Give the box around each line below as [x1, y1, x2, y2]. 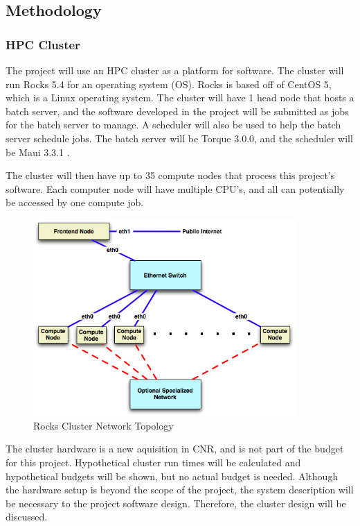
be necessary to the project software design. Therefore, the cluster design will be [6, 495, 346, 510]
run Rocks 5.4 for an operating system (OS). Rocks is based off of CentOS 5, [6, 76, 332, 91]
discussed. [6, 509, 48, 524]
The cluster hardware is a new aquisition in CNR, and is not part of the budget [6, 441, 344, 456]
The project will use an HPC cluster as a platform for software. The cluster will [6, 63, 344, 77]
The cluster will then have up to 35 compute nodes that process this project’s [6, 168, 335, 183]
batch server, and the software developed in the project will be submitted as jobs [6, 103, 349, 118]
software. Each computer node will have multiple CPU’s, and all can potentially [6, 181, 345, 196]
